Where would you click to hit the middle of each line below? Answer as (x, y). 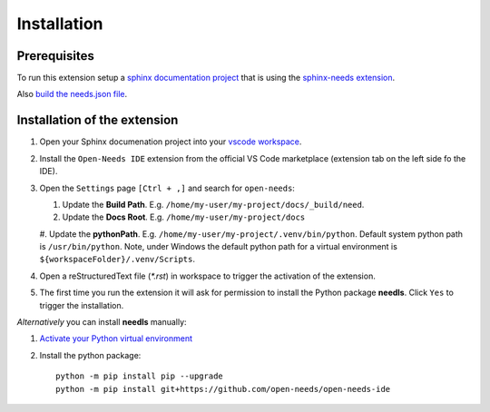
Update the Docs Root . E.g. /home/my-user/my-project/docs (184, 217)
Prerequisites (55, 56)
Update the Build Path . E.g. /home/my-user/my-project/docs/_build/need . (213, 204)
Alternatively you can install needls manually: (102, 322)
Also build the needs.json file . (72, 94)
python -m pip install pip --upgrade (140, 376)
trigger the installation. (82, 305)
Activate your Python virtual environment (116, 338)
